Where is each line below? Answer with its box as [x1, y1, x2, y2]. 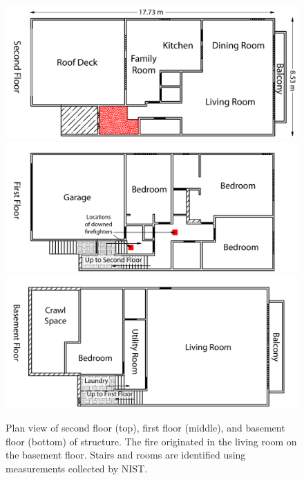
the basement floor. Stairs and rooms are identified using [6, 447, 246, 462]
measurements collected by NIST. [6, 461, 148, 475]
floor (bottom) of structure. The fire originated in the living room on [6, 434, 297, 448]
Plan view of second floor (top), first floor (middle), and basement [6, 420, 285, 434]
